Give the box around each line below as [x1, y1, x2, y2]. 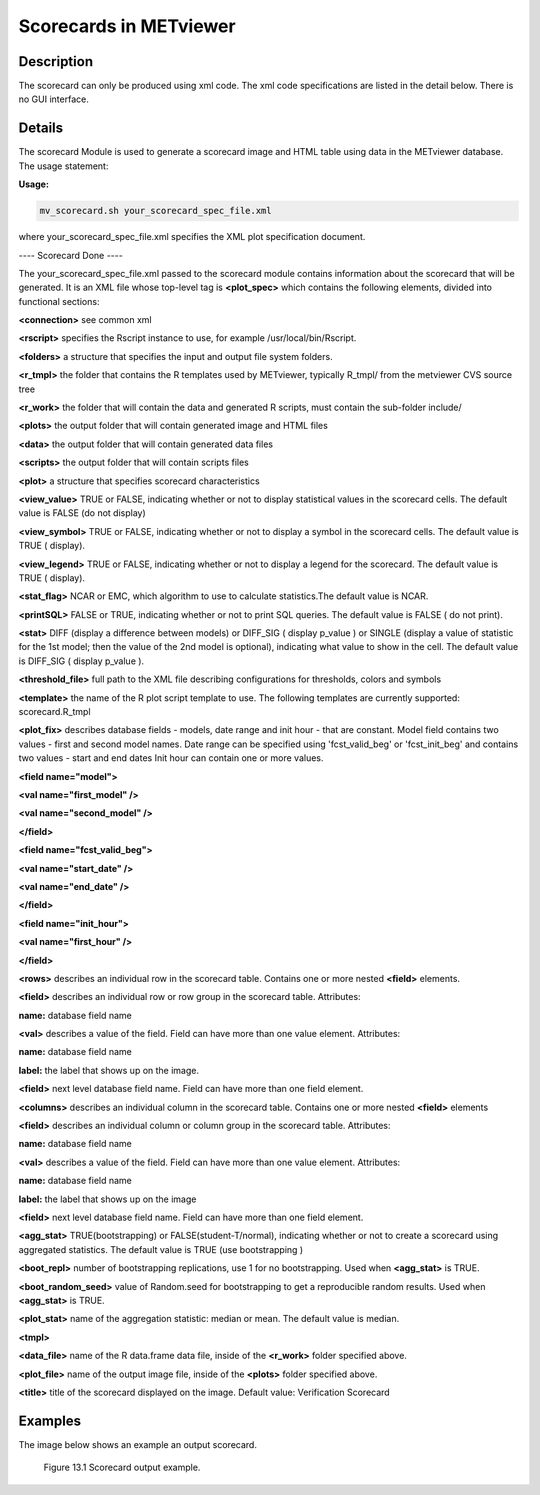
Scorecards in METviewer [18, 15, 236, 37]
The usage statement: [18, 160, 109, 172]
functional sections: [18, 295, 100, 307]
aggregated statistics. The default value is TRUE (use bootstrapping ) [18, 1243, 304, 1255]
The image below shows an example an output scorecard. [18, 1438, 257, 1450]
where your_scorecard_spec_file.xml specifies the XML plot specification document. [18, 231, 366, 243]
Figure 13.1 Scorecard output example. [43, 1461, 201, 1474]
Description [18, 53, 94, 70]
